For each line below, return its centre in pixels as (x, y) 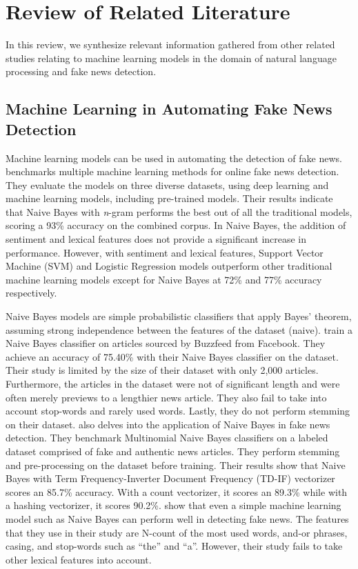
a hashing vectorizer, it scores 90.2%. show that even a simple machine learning (173, 505)
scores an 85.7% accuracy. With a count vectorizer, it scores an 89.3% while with (177, 491)
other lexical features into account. (79, 559)
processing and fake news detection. (81, 71)
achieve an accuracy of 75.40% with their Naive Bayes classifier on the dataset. (172, 356)
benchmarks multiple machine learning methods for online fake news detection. (172, 171)
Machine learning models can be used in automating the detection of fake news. (174, 158)
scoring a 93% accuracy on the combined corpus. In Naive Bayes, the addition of (176, 225)
